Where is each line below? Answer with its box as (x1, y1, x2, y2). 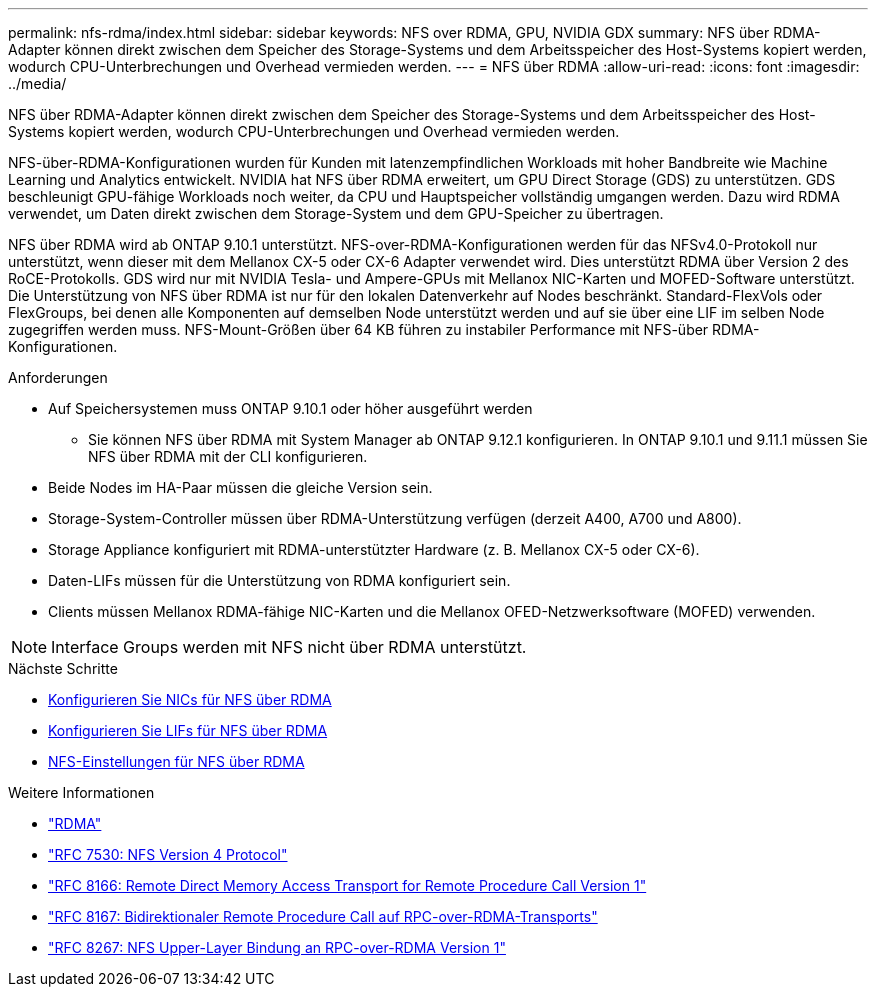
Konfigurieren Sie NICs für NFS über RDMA (48, 691, 332, 708)
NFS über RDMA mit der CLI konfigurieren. (88, 448, 368, 465)
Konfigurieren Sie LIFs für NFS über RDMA (48, 722, 328, 739)
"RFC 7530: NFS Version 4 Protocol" (48, 846, 288, 863)
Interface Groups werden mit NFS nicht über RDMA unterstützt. (51, 637, 527, 657)
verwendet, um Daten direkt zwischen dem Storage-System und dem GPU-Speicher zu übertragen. (8, 205, 664, 222)
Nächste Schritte (8, 660, 118, 677)
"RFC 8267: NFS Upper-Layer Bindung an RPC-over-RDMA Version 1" (48, 939, 506, 956)
